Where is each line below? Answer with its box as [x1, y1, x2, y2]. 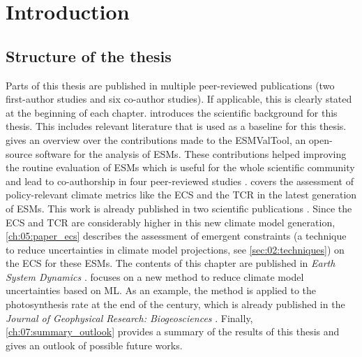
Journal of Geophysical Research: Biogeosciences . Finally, [6, 310, 253, 325]
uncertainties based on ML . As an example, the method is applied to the [6, 283, 317, 298]
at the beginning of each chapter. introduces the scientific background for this [6, 105, 338, 119]
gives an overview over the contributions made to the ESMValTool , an [6, 132, 306, 147]
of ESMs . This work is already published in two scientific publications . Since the [6, 201, 352, 215]
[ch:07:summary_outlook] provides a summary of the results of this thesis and [6, 324, 340, 339]
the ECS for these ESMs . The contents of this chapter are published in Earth [6, 256, 335, 270]
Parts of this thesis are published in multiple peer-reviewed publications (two [6, 78, 335, 92]
